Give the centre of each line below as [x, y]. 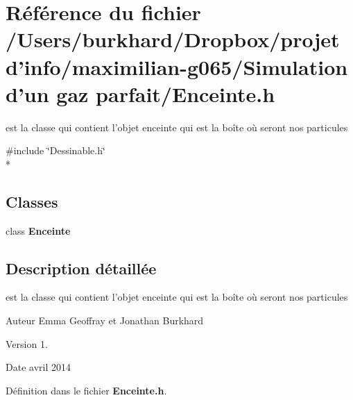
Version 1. [27, 343]
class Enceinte [38, 230]
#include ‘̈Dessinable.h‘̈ [55, 150]
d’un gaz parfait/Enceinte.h [140, 93]
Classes [32, 201]
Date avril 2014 [38, 367]
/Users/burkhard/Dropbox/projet [173, 39]
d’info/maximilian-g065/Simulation [177, 66]
